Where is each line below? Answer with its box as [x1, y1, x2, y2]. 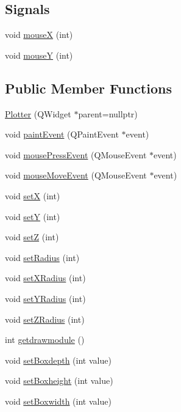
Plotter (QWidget [5, 107, 71, 120]
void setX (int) [5, 189, 60, 202]
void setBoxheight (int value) [5, 374, 113, 387]
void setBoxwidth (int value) [5, 394, 112, 407]
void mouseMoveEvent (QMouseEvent [5, 169, 147, 182]
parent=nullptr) [78, 107, 138, 120]
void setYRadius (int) [5, 292, 86, 304]
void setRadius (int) [5, 251, 80, 263]
